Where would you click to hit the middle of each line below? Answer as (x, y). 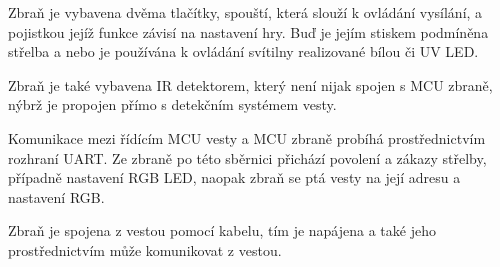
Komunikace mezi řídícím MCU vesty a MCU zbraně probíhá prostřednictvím (247, 137)
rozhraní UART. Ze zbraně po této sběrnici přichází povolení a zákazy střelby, (247, 157)
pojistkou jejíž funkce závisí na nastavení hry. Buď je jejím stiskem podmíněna (248, 31)
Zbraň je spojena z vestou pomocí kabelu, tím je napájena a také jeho (222, 230)
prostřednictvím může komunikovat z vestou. (145, 249)
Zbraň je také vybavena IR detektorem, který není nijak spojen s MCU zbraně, (250, 84)
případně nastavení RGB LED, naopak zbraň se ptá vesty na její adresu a (234, 177)
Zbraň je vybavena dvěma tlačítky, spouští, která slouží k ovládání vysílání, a (245, 12)
